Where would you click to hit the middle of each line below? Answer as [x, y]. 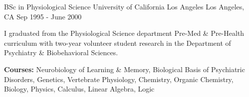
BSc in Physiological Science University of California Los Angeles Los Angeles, [124, 6]
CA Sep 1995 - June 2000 [43, 16]
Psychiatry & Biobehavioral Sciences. [61, 52]
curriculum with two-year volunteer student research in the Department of [118, 43]
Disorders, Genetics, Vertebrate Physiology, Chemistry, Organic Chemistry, [119, 79]
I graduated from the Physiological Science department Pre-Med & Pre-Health [124, 33]
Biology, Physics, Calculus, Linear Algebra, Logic [79, 89]
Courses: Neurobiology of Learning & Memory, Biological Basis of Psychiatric [124, 69]
